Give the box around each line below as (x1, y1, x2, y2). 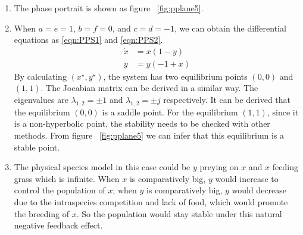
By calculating (14, 70, 67, 82)
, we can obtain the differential (174, 21, 286, 34)
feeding (272, 161, 298, 173)
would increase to (215, 172, 279, 184)
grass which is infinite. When (14, 172, 120, 184)
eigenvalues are (14, 93, 68, 106)
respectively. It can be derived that (163, 93, 291, 106)
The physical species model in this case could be (14, 161, 190, 173)
